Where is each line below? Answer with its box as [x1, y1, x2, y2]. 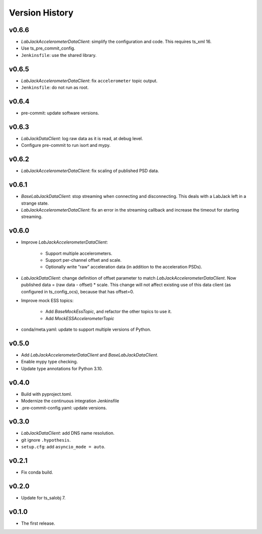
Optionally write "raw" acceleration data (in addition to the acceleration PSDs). [45, 264, 202, 270]
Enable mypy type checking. [21, 359, 78, 365]
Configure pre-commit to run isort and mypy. [21, 142, 111, 148]
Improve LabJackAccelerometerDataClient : [21, 239, 108, 245]
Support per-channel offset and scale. [45, 257, 122, 263]
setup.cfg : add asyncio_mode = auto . [21, 444, 105, 450]
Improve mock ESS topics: [21, 297, 74, 303]
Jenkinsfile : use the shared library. [21, 52, 97, 58]
